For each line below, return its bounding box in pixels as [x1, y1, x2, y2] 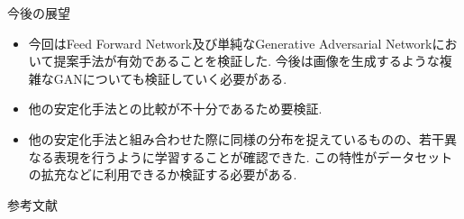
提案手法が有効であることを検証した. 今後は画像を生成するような [53, 51, 440, 70]
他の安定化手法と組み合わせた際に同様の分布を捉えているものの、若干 [28, 129, 445, 148]
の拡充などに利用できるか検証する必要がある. [28, 165, 297, 184]
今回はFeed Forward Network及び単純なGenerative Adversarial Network [28, 33, 432, 52]
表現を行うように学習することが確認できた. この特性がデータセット [53, 147, 453, 166]
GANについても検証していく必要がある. [53, 68, 287, 87]
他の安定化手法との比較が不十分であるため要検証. [28, 99, 323, 118]
